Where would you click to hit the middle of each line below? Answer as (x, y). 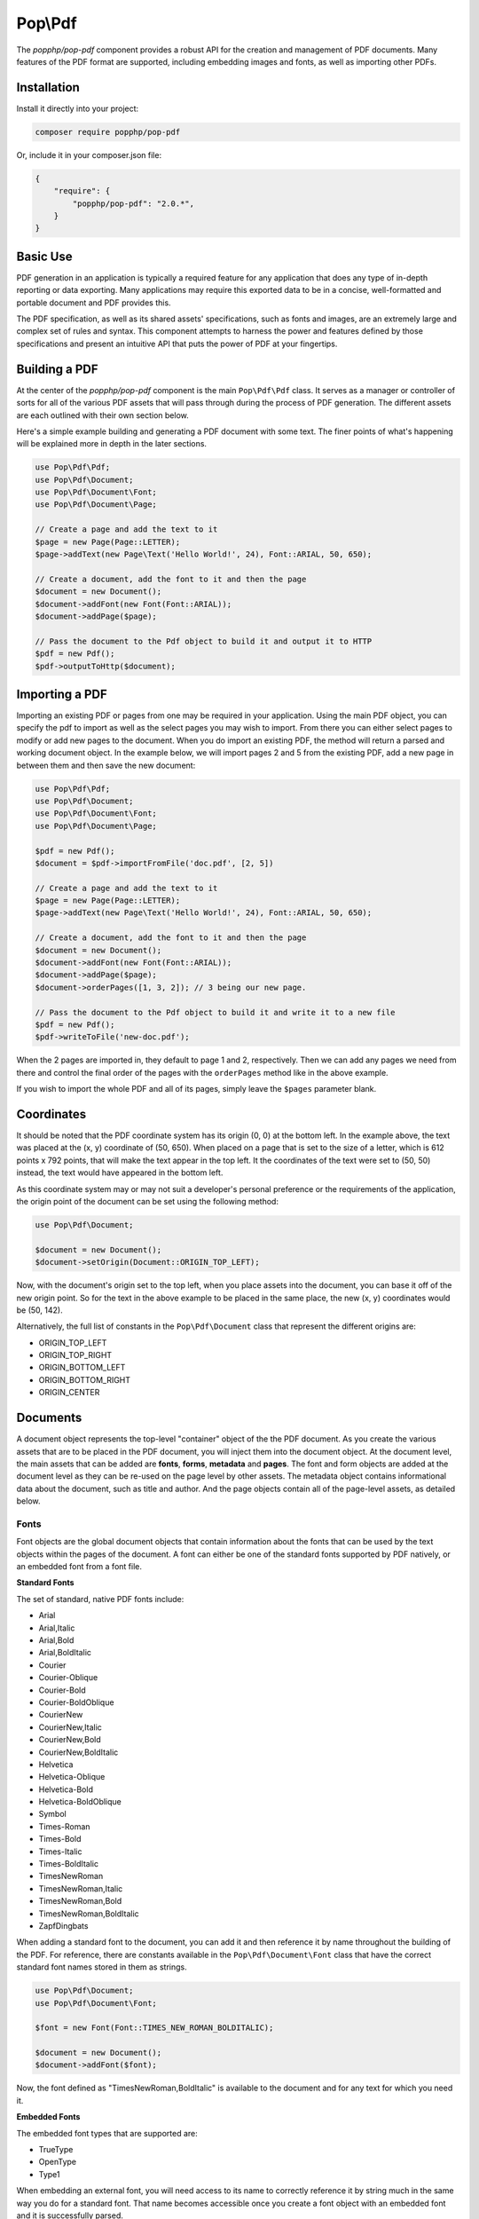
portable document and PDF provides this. (94, 303)
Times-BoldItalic (69, 1864)
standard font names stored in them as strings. (102, 1967)
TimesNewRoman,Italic (81, 1888)
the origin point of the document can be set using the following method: (148, 1201)
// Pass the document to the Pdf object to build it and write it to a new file (215, 1012)
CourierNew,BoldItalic (79, 1752)
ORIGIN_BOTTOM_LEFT (82, 1368)
